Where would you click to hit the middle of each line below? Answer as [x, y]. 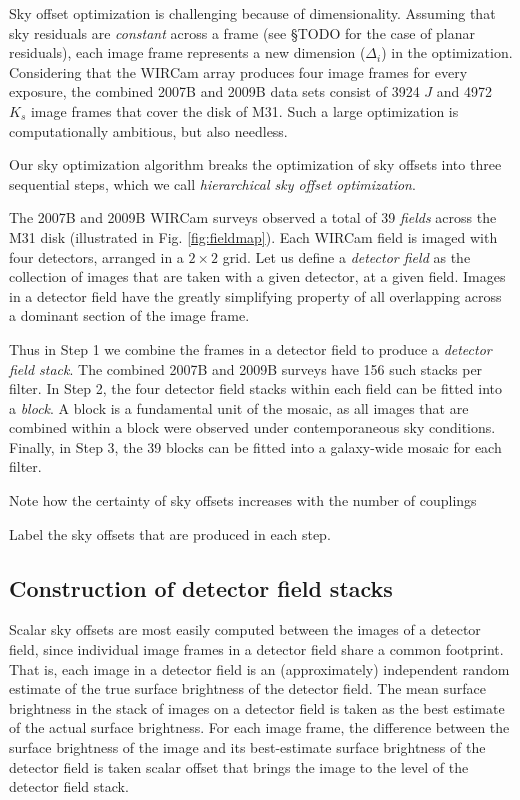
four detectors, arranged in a [96, 256]
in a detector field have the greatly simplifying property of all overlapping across [255, 295]
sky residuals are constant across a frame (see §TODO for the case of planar [242, 32]
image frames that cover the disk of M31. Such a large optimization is [244, 110]
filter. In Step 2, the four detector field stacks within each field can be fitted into [255, 388]
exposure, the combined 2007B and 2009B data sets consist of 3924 [214, 91]
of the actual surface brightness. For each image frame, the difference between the [259, 727]
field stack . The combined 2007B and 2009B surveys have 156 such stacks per [246, 368]
